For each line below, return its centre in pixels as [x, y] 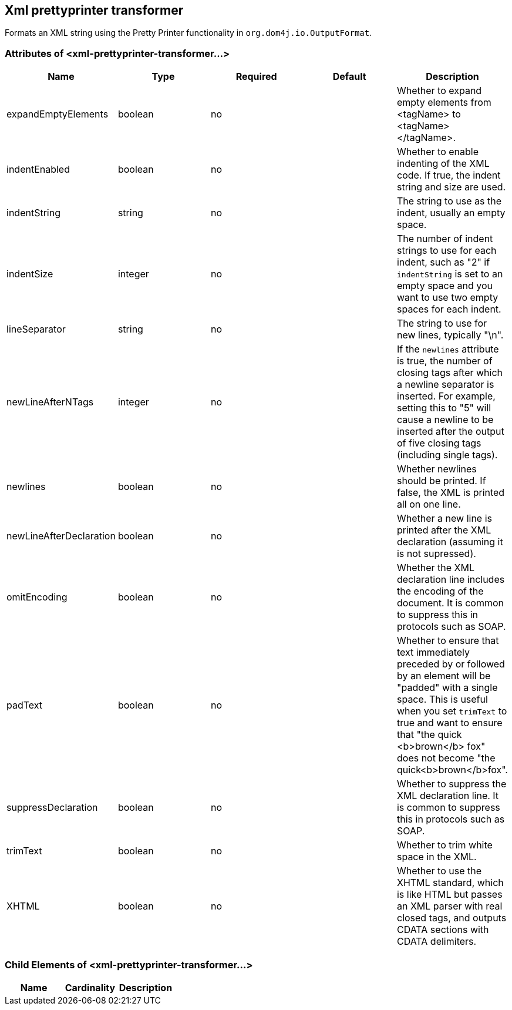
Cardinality [90, 987]
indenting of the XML [443, 164]
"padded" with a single [447, 688]
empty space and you [444, 286]
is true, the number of [444, 361]
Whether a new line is [444, 519]
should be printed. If [441, 481]
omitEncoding [37, 597]
